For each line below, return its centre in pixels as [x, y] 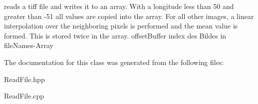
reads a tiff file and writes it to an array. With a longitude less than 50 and [119, 6]
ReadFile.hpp [24, 79]
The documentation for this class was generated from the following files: [114, 62]
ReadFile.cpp [24, 96]
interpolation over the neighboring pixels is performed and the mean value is [121, 26]
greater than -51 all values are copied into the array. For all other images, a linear [129, 16]
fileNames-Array [29, 45]
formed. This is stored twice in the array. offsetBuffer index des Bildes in [115, 35]
